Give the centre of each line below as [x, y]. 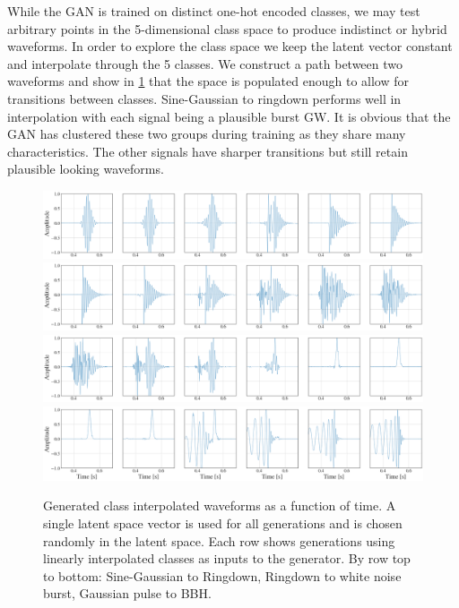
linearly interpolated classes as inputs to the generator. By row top [227, 558]
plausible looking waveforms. [86, 169]
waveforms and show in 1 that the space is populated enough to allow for [208, 81]
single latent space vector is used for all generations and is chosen [223, 523]
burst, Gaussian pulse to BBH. [127, 593]
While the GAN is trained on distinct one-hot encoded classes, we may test [214, 11]
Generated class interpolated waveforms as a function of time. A [220, 505]
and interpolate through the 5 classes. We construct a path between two [205, 63]
